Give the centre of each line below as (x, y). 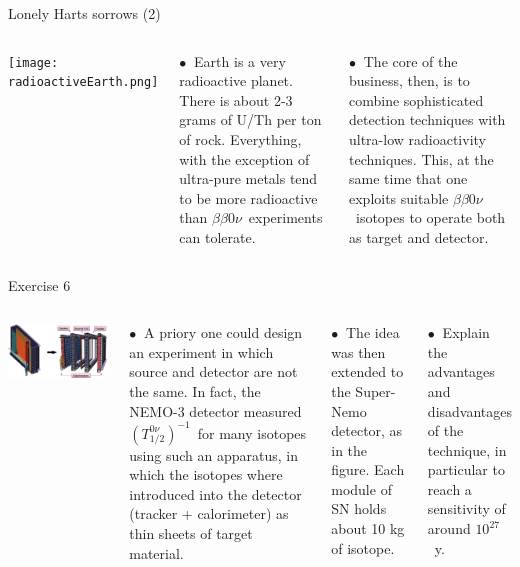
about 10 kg (368, 528)
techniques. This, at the (421, 158)
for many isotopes (252, 432)
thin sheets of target (191, 532)
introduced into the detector (215, 493)
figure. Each (368, 469)
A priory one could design (223, 332)
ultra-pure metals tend (248, 178)
